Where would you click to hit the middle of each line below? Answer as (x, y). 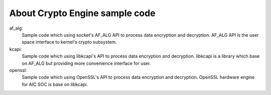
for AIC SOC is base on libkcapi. (55, 84)
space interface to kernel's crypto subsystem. (70, 42)
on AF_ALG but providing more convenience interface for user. (86, 63)
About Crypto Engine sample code (82, 13)
